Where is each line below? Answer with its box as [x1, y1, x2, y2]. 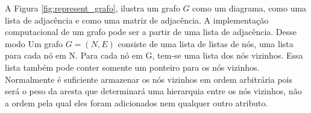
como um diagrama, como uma [192, 2, 307, 14]
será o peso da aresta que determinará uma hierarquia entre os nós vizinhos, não [5, 85, 302, 97]
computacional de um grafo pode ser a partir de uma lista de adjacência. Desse [5, 25, 297, 38]
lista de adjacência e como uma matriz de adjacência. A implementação [5, 13, 269, 26]
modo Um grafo [5, 37, 63, 50]
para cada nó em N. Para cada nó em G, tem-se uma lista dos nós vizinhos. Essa [5, 49, 303, 62]
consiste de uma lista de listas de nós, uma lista [118, 37, 294, 50]
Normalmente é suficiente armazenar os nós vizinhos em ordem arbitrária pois [5, 73, 293, 85]
